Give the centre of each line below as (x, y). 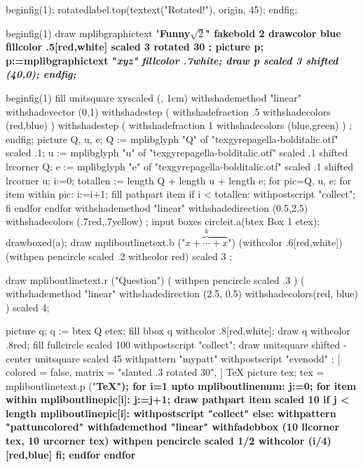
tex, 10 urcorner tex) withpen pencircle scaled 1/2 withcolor (155, 441)
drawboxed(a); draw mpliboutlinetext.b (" (96, 242)
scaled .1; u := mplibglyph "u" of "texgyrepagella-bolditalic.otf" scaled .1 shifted (177, 153)
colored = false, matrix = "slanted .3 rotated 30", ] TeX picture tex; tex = (165, 372)
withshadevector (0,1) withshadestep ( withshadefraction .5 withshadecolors (168, 111)
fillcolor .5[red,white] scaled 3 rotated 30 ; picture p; (135, 47)
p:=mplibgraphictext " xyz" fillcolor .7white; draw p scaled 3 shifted (172, 60)
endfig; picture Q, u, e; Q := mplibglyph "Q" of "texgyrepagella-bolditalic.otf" (172, 138)
